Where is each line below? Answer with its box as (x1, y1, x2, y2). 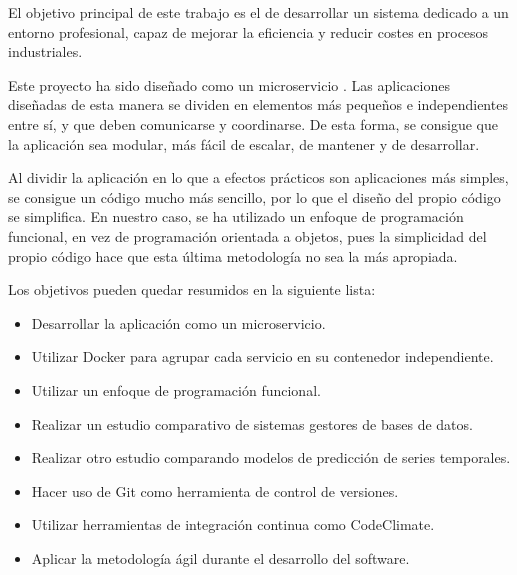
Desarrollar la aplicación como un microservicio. (31, 312, 326, 333)
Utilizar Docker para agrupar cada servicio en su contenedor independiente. (31, 346, 494, 367)
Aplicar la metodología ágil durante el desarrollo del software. (31, 547, 410, 568)
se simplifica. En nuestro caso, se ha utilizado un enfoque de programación (8, 206, 464, 227)
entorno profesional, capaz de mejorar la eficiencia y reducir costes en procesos (8, 21, 489, 42)
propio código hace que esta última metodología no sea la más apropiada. (8, 245, 458, 266)
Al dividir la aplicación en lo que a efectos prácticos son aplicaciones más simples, (8, 167, 509, 188)
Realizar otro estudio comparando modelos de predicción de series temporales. (31, 447, 511, 468)
